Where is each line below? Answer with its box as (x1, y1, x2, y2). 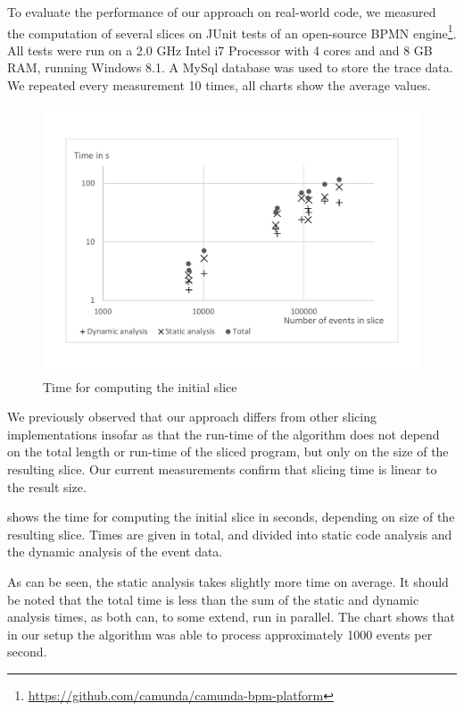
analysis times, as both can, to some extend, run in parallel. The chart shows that (7, 607, 455, 626)
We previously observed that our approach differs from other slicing (7, 407, 377, 426)
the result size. (7, 477, 87, 496)
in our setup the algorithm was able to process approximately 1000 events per (7, 624, 433, 643)
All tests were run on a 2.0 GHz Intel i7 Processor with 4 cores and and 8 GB (7, 40, 433, 59)
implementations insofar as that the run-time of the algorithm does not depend (7, 424, 440, 443)
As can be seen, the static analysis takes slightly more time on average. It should (7, 572, 449, 590)
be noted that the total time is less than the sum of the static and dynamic (7, 590, 419, 608)
